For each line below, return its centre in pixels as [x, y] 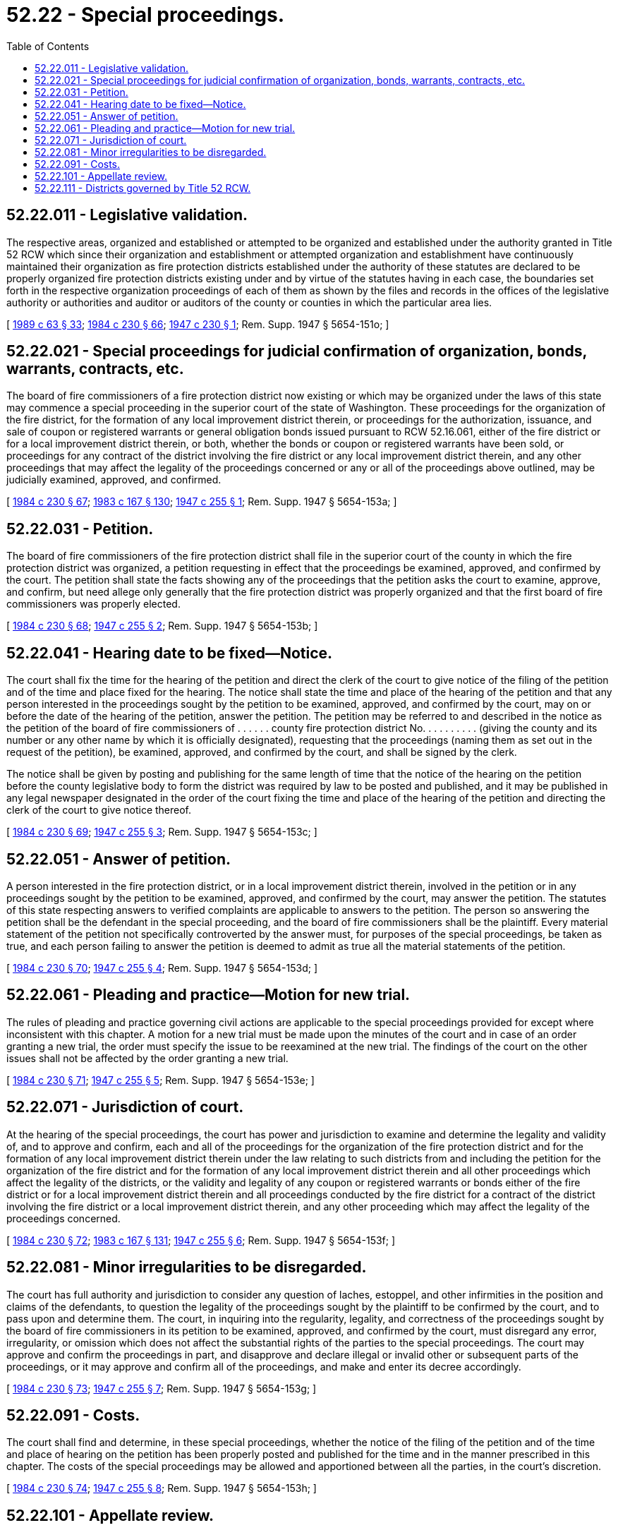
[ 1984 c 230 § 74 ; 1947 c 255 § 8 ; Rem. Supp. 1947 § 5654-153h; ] [162, 1488]
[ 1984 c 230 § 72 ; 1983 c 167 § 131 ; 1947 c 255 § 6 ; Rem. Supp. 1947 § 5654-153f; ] [201, 1240]
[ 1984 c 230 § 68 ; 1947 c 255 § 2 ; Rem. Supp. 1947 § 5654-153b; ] [162, 626]
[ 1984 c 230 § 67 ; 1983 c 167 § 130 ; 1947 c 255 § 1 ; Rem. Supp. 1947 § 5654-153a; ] [202, 502]
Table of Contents [48, 46]
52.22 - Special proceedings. [146, 15]
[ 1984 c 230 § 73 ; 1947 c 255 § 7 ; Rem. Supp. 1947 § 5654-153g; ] [162, 1388]
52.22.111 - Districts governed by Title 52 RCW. [143, 188]
